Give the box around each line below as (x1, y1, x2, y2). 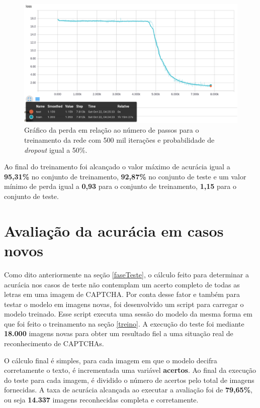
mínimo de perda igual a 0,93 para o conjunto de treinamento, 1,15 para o (4, 181, 236, 191)
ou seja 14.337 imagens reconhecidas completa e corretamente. (4, 394, 199, 405)
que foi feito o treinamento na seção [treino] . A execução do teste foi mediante (4, 318, 244, 329)
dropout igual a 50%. (24, 144, 88, 155)
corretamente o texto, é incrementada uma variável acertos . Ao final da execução (4, 365, 256, 375)
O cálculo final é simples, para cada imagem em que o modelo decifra (4, 355, 217, 365)
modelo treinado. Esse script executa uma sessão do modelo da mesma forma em (4, 309, 252, 319)
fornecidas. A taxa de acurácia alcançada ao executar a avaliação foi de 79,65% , (4, 384, 252, 395)
